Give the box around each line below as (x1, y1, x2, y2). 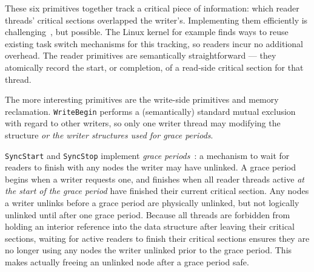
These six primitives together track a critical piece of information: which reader (5, 2, 299, 14)
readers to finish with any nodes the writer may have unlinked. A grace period (5, 161, 296, 173)
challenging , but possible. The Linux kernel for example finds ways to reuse (5, 25, 289, 38)
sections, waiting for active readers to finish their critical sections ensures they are (5, 232, 310, 244)
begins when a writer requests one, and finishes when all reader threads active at (5, 172, 304, 185)
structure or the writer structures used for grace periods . (5, 129, 213, 141)
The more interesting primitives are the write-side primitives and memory (5, 93, 279, 106)
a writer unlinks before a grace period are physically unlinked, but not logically (5, 196, 299, 209)
